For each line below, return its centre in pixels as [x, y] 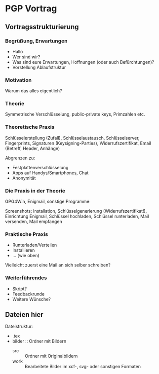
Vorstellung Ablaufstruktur [39, 67]
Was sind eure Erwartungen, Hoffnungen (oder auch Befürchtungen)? [83, 62]
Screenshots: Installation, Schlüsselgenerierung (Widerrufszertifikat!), [76, 211]
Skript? [20, 289]
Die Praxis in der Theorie [35, 190]
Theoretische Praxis [30, 127]
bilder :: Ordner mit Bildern [39, 341]
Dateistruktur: [19, 327]
